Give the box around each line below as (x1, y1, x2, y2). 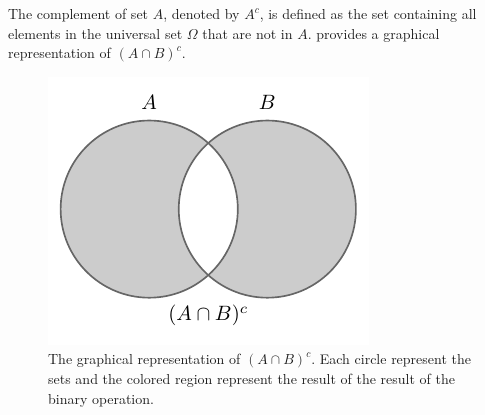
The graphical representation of (48, 348, 241, 369)
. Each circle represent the (311, 348, 471, 369)
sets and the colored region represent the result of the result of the (48, 367, 455, 388)
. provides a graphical (307, 22, 440, 43)
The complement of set (8, 3, 149, 23)
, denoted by (163, 3, 240, 23)
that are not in (202, 22, 293, 43)
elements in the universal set (8, 22, 183, 43)
